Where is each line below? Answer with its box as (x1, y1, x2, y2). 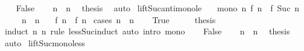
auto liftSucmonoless (4, 36, 85, 49)
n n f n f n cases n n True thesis (21, 13, 216, 26)
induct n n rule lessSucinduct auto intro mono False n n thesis (4, 25, 290, 37)
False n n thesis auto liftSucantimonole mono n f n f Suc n (16, 2, 300, 14)
